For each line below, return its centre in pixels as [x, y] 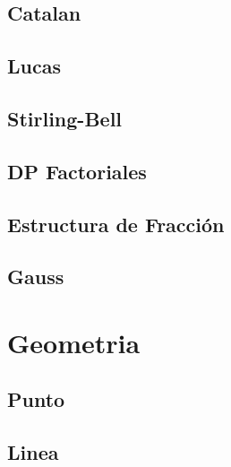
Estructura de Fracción [116, 224]
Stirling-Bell [65, 118]
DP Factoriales [77, 171]
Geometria [74, 342]
